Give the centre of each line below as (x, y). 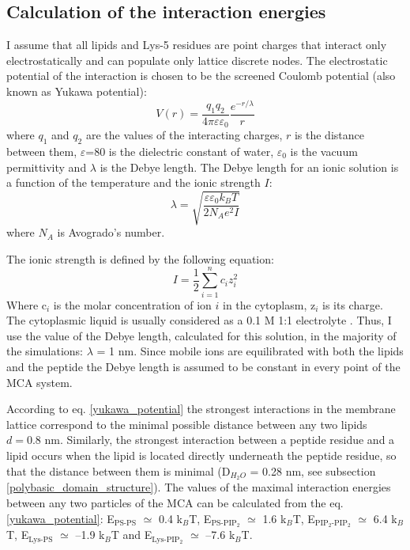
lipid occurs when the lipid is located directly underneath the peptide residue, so (201, 455)
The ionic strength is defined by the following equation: (140, 258)
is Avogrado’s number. (111, 232)
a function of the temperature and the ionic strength (134, 182)
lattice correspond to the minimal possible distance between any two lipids (187, 424)
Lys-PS (41, 539)
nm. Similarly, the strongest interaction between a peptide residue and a (220, 440)
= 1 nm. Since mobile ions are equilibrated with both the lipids (250, 351)
